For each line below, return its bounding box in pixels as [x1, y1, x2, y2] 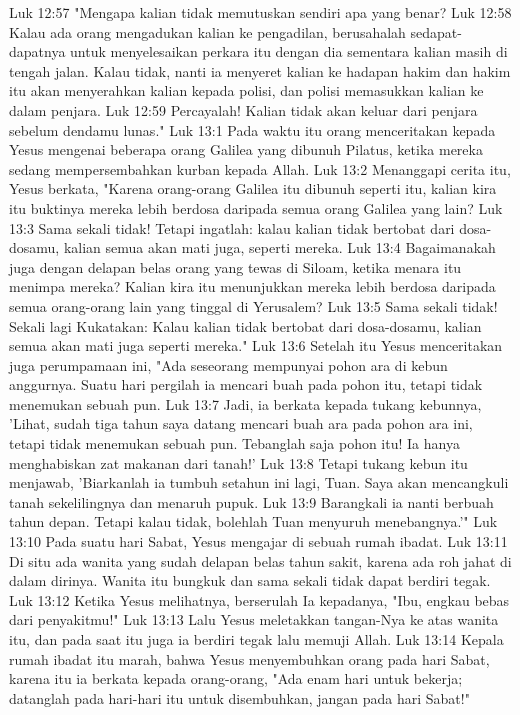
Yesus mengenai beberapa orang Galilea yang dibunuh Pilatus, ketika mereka [9, 139, 483, 160]
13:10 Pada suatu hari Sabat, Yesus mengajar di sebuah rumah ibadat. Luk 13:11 [9, 531, 508, 552]
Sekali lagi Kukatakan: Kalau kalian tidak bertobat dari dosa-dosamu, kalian [9, 315, 482, 336]
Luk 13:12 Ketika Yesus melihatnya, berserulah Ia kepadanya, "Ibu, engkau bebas [9, 589, 510, 610]
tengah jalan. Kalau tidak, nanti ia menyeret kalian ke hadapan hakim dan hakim [9, 60, 511, 81]
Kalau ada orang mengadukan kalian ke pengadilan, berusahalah [9, 21, 406, 42]
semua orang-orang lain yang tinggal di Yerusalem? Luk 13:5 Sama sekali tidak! [9, 295, 498, 316]
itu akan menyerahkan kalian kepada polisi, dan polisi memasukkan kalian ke [9, 80, 484, 101]
